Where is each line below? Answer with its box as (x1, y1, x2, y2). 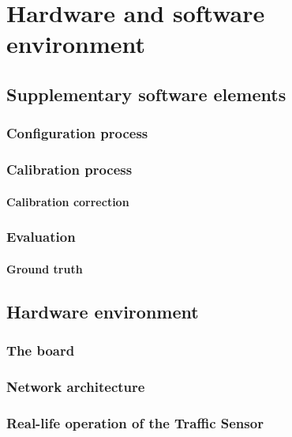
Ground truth (6, 260, 83, 277)
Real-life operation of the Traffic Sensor (6, 413, 264, 432)
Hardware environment (6, 299, 199, 323)
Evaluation (6, 227, 76, 247)
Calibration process (6, 160, 133, 179)
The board (6, 340, 75, 360)
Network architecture (6, 376, 145, 396)
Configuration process (6, 123, 148, 143)
